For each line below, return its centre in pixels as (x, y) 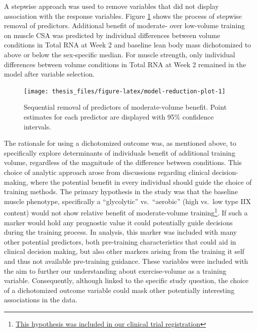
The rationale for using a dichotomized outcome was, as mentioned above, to (120, 143)
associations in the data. (41, 300)
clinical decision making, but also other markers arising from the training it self (124, 251)
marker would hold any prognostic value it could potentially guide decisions (118, 222)
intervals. (38, 126)
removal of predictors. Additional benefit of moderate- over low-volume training (125, 25)
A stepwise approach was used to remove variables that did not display (111, 6)
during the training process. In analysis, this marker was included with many (121, 232)
